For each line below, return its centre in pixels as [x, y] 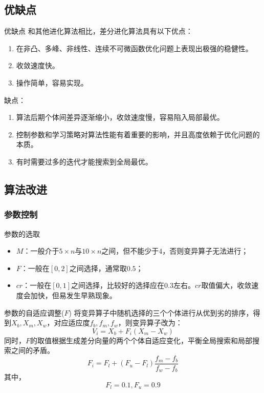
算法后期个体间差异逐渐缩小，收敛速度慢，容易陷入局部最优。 [120, 117]
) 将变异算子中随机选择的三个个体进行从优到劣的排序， [161, 312]
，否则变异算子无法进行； [205, 251]
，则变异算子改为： [150, 323]
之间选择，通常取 [98, 268]
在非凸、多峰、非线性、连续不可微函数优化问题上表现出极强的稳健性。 [134, 48]
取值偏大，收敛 [226, 285]
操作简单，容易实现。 [52, 82]
